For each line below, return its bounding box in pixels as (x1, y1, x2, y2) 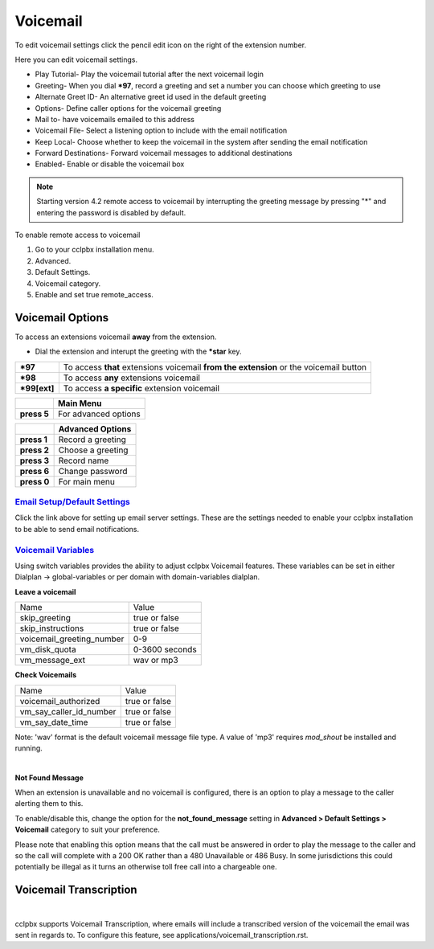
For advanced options (57, 408, 141, 419)
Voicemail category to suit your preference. (14, 824, 161, 835)
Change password (58, 465, 128, 477)
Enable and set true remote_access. (35, 289, 154, 299)
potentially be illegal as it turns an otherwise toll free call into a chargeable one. (14, 862, 277, 872)
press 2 (19, 444, 50, 456)
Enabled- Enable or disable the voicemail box (35, 159, 185, 169)
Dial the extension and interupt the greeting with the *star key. (35, 346, 242, 357)
